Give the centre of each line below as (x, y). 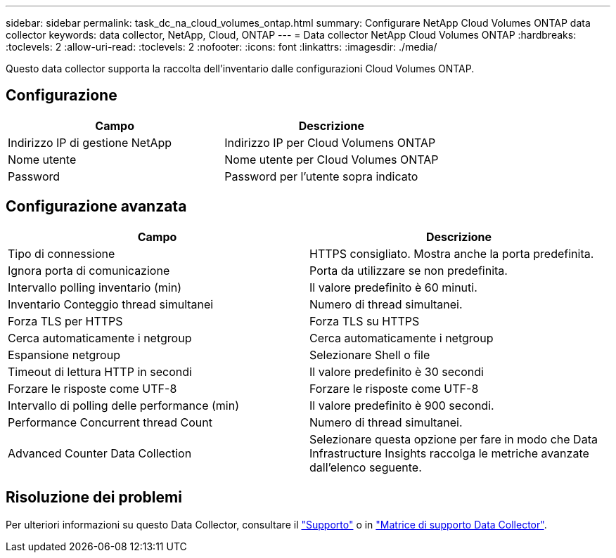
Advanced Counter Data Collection (100, 453)
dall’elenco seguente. (366, 467)
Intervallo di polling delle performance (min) (123, 405)
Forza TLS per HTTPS (65, 321)
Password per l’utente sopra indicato (321, 176)
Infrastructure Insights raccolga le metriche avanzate (449, 453)
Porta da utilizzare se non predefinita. (409, 270)
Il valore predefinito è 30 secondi (397, 371)
